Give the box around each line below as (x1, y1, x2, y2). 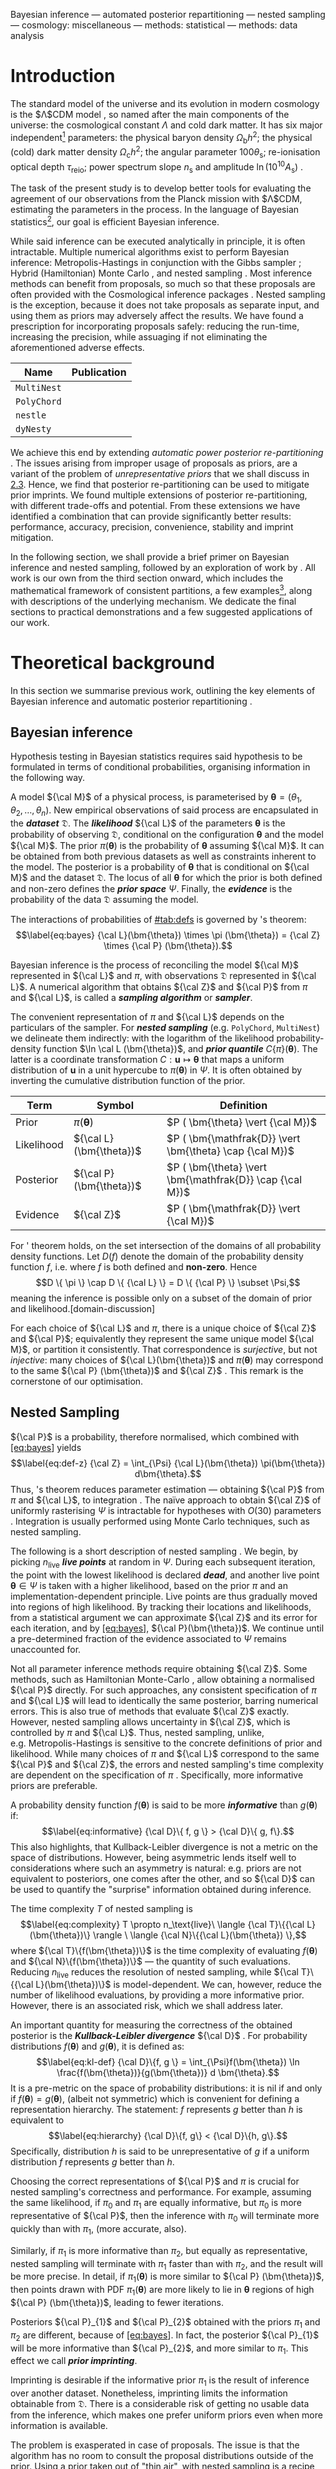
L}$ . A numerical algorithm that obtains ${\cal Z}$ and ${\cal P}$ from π (10, 980, 308, 993)
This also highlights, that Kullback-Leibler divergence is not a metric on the (10, 1840, 319, 1853)
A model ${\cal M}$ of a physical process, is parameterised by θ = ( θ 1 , (10, 791, 303, 806)
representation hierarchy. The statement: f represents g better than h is (10, 2104, 303, 2116)
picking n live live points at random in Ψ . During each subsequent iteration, (10, 1555, 316, 1570)
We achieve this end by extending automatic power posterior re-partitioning (10, 446, 324, 458)
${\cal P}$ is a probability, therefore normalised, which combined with (10, 1430, 300, 1443)
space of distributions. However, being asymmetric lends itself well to (10, 1851, 297, 1863)
